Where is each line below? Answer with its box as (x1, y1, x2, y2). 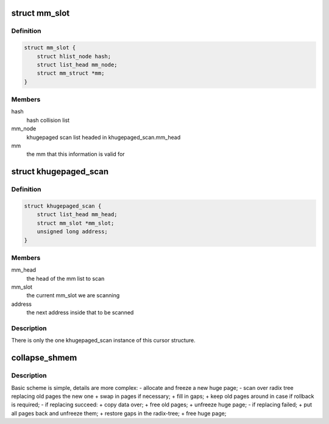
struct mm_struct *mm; (37, 70, 105, 77)
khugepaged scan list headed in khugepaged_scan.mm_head (26, 133, 181, 141)
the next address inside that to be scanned (26, 309, 134, 316)
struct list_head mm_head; (37, 211, 118, 218)
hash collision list (26, 116, 70, 124)
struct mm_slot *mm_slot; (37, 219, 115, 227)
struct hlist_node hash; (37, 52, 111, 60)
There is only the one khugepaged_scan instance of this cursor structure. (11, 337, 196, 344)
